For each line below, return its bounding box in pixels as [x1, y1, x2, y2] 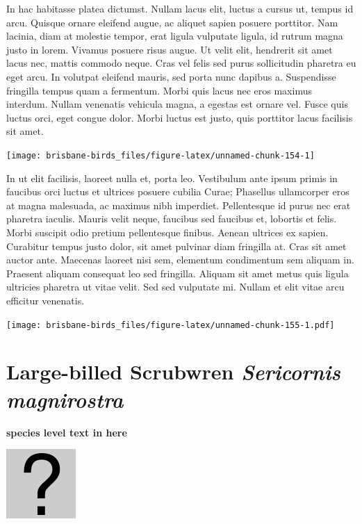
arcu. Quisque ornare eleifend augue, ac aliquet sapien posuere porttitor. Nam [6, 15, 338, 29]
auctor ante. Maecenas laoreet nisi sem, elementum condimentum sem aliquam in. [6, 252, 354, 267]
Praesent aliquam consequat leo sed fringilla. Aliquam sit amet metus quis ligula [6, 265, 349, 280]
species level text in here [6, 425, 127, 439]
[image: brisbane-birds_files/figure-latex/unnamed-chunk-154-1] [6, 150, 315, 161]
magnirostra [6, 384, 124, 414]
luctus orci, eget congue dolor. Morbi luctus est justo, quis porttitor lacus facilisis [6, 110, 353, 124]
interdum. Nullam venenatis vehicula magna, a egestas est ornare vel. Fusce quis [6, 97, 348, 111]
